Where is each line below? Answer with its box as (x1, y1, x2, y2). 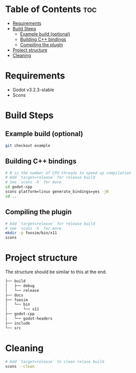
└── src (5, 325, 22, 331)
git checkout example (5, 143, 51, 148)
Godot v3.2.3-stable (12, 87, 54, 93)
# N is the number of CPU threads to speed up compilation (5, 170, 131, 175)
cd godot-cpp (5, 184, 33, 190)
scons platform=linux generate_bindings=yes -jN (5, 189, 109, 195)
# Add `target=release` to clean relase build (5, 359, 104, 364)
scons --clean (5, 364, 35, 369)
